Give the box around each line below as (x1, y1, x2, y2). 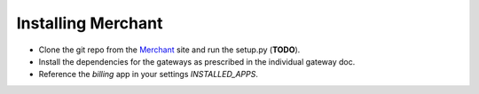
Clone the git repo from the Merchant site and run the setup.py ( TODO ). (38, 44, 301, 55)
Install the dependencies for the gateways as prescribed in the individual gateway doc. (38, 56, 356, 67)
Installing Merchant (16, 13, 163, 33)
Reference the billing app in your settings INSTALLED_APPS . (38, 69, 259, 80)
